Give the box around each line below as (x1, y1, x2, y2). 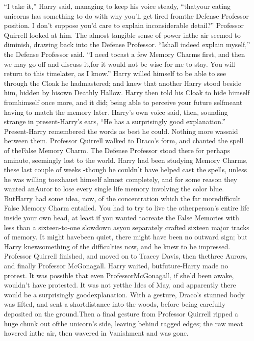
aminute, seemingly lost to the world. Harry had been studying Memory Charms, (4, 155, 248, 165)
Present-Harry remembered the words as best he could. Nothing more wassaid (4, 126, 238, 136)
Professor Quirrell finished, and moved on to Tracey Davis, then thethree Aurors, (4, 251, 248, 261)
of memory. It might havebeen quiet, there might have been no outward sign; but (4, 232, 248, 242)
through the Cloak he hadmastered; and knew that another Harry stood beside (4, 78, 241, 88)
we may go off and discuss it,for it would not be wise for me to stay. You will (4, 58, 235, 69)
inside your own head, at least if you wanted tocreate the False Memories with (4, 212, 239, 223)
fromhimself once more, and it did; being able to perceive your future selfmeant (4, 97, 243, 107)
